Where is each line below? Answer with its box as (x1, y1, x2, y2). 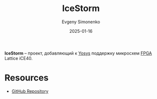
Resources (4, 72, 49, 84)
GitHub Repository (11, 88, 49, 94)
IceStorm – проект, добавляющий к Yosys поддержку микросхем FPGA (4, 50, 152, 56)
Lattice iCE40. (4, 55, 33, 61)
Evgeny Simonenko (62, 19, 100, 25)
